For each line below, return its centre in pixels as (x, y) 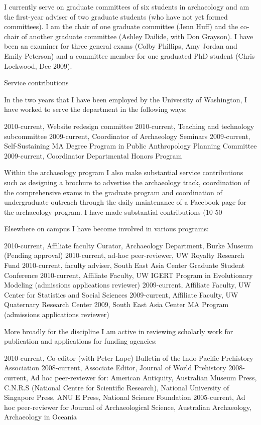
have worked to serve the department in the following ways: (96, 109)
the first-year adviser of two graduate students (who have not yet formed (116, 16)
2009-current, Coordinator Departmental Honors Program (93, 155)
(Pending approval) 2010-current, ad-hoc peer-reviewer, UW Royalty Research (124, 255)
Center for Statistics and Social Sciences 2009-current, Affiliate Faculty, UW (121, 294)
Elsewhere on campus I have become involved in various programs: (106, 229)
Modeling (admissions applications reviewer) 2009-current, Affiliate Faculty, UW (127, 285)
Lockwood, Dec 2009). (38, 65)
